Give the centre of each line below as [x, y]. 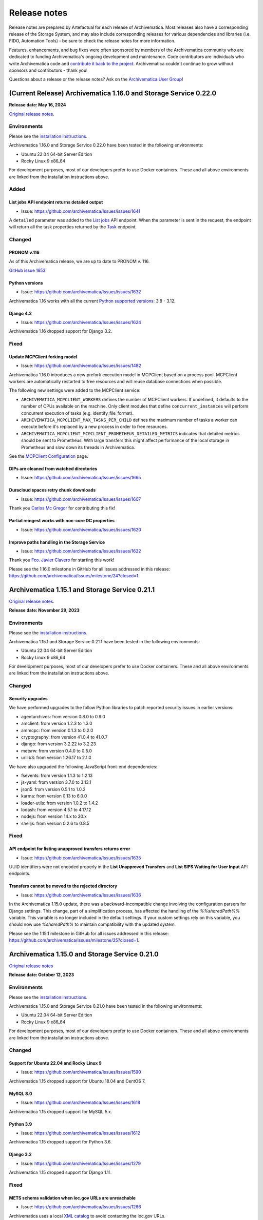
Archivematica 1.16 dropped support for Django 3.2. [60, 331]
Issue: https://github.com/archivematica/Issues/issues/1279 [81, 1163]
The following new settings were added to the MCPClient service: [75, 390]
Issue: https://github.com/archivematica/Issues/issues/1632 [81, 292]
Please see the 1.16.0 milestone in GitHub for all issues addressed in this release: [90, 569]
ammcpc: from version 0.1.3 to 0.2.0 [57, 730]
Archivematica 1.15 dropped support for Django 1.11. [60, 1172]
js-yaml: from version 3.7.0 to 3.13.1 [56, 782]
